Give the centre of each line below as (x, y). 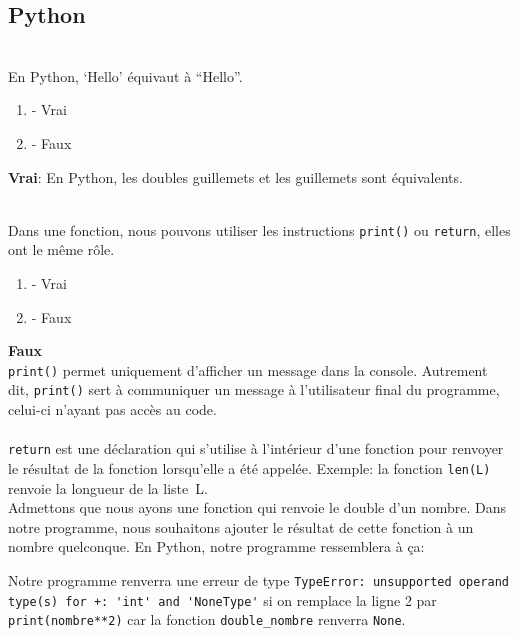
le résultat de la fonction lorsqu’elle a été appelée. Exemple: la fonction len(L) (249, 467)
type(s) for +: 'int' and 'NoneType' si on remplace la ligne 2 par (222, 599)
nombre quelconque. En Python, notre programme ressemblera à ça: (216, 546)
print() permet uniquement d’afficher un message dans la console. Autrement (248, 369)
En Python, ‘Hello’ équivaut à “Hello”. (125, 75)
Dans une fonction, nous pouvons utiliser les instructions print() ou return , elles (259, 229)
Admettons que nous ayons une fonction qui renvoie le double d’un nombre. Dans (257, 507)
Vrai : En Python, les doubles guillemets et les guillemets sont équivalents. (235, 176)
